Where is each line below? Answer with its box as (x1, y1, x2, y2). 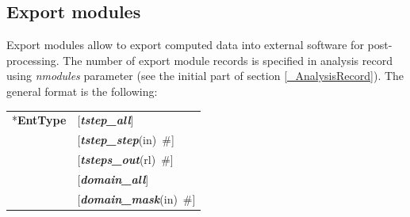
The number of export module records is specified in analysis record (63, 51, 393, 68)
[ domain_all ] (77, 170, 149, 187)
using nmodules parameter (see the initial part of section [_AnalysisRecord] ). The (6, 67, 404, 84)
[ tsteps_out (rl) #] (77, 151, 174, 168)
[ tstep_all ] (77, 112, 134, 128)
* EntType (12, 112, 67, 128)
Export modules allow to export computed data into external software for (6, 36, 364, 53)
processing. (6, 51, 59, 68)
